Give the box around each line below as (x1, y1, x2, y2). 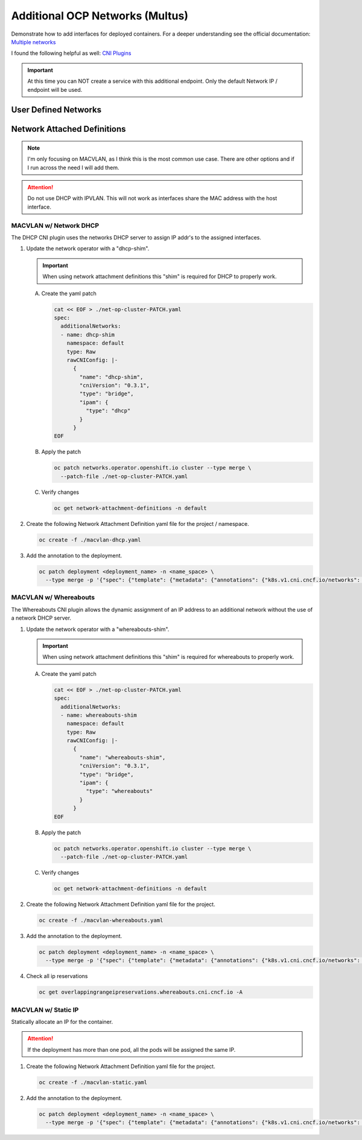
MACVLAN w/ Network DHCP (11, 221, 100, 230)
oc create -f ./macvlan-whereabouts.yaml (39, 916, 164, 924)
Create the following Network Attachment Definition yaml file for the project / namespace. (26, 520, 250, 527)
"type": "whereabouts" (85, 788, 153, 795)
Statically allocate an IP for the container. (11, 1018, 113, 1025)
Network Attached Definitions (11, 124, 126, 134)
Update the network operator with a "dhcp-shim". (26, 245, 150, 252)
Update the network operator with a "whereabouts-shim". (26, 626, 170, 633)
